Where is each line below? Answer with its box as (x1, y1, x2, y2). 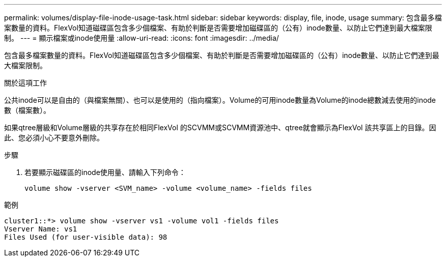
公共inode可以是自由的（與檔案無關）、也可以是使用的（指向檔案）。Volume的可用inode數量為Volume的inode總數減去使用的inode (4, 96, 436, 104)
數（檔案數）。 (4, 106, 50, 114)
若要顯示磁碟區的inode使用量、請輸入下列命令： (24, 168, 186, 177)
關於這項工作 (4, 78, 47, 87)
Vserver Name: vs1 (4, 225, 77, 233)
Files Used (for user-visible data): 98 (4, 233, 168, 241)
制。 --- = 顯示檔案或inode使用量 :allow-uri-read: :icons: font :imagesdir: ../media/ (4, 34, 279, 42)
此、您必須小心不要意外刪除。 (4, 133, 104, 142)
